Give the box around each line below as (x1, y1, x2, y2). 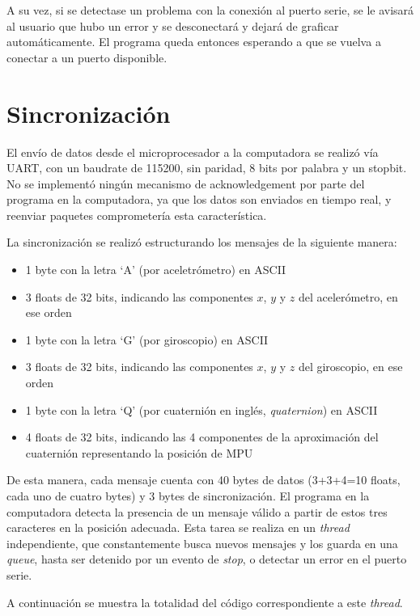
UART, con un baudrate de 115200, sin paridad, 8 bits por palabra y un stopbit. (6, 159, 407, 176)
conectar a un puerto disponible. (6, 49, 168, 65)
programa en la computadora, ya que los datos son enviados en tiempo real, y (6, 191, 392, 208)
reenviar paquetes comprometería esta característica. (6, 206, 267, 223)
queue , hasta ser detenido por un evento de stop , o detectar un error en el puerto (6, 551, 407, 567)
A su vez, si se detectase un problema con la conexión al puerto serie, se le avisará (6, 2, 414, 18)
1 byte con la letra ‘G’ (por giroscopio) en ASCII (25, 331, 269, 348)
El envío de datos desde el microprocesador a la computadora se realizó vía (6, 143, 379, 160)
